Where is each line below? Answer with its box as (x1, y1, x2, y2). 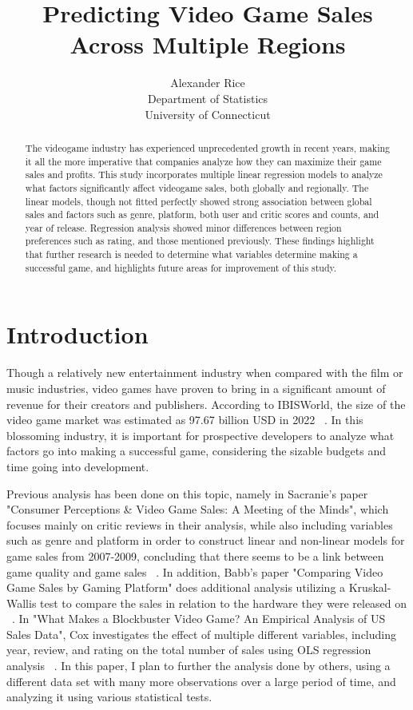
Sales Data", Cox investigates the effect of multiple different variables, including (6, 625, 397, 642)
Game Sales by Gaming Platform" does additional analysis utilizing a (6, 579, 346, 596)
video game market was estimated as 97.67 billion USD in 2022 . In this (6, 411, 363, 428)
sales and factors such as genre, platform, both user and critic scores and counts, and (25, 208, 379, 221)
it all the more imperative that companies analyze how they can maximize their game (25, 154, 382, 168)
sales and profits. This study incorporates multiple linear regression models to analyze (25, 168, 383, 181)
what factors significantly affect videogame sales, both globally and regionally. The (25, 180, 369, 194)
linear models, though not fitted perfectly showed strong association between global (25, 194, 372, 208)
